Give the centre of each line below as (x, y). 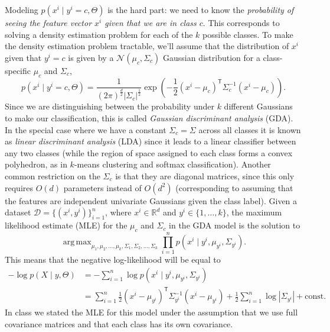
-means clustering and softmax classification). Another (172, 164)
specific (18, 70)
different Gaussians (258, 106)
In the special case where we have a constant (86, 129)
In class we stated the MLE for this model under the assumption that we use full (151, 312)
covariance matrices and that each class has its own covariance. (119, 323)
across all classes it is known (250, 129)
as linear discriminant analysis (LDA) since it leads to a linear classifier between (151, 141)
